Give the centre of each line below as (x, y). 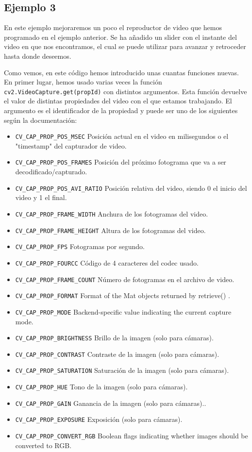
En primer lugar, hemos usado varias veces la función (83, 82)
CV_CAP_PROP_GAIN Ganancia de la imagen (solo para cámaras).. (111, 403)
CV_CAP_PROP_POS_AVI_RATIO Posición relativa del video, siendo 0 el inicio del (131, 188)
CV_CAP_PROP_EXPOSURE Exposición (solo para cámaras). (99, 419)
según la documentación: (41, 120)
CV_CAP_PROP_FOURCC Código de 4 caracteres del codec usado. (107, 262)
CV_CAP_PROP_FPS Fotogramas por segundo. (80, 246)
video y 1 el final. (41, 197)
